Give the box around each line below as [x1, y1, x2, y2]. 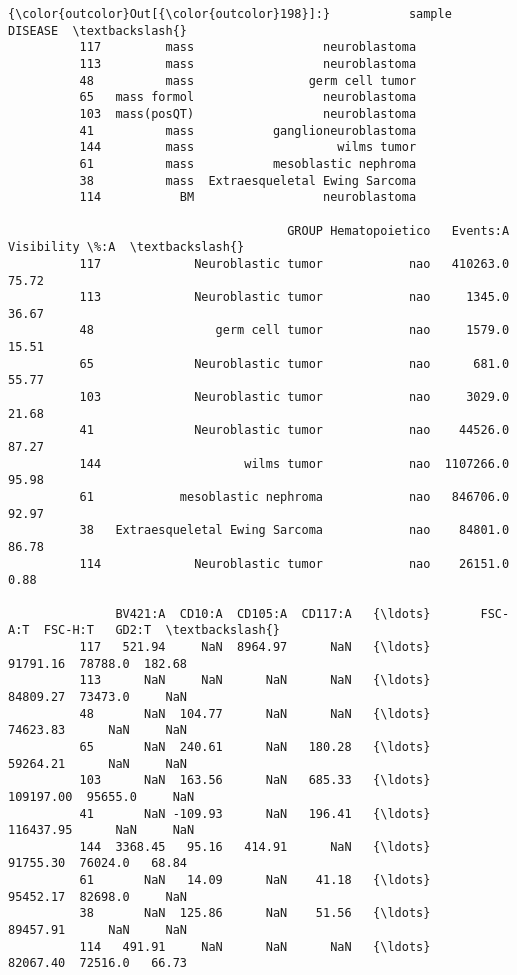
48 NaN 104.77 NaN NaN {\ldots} [79, 706, 431, 721]
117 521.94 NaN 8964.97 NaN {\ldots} [79, 639, 431, 654]
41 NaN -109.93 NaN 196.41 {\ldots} [79, 806, 431, 821]
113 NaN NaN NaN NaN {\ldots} [79, 673, 431, 688]
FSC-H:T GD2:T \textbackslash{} [43, 623, 281, 638]
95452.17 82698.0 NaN [8, 889, 187, 904]
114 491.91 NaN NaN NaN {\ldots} [79, 939, 431, 954]
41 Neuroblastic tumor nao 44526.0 [79, 423, 510, 438]
